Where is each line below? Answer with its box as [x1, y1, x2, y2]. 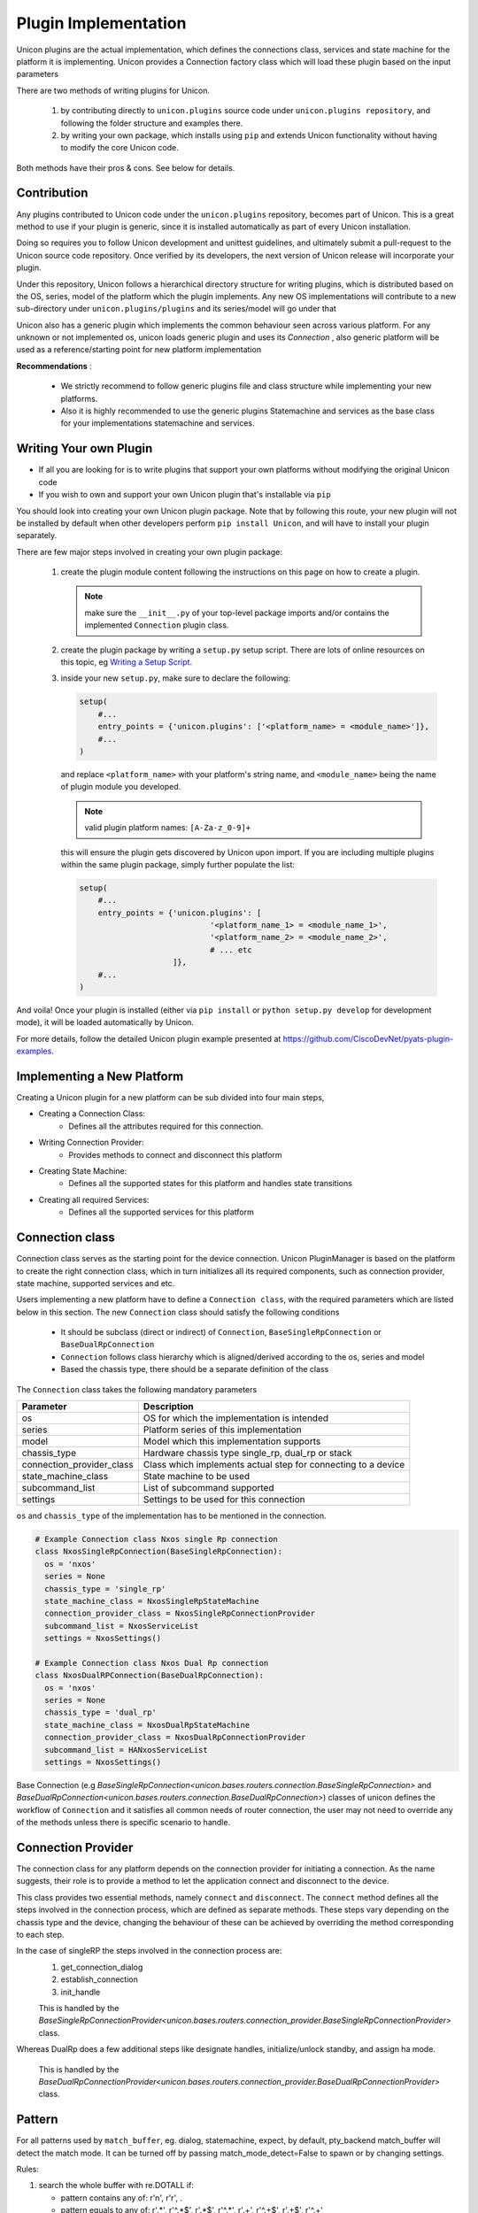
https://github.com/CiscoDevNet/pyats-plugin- [282, 1033, 454, 1044]
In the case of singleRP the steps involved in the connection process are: [16, 1946, 282, 1956]
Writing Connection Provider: [38, 1137, 145, 1148]
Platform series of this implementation [143, 1423, 302, 1436]
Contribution [16, 186, 89, 201]
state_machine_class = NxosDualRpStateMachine [44, 1720, 251, 1730]
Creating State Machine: [38, 1166, 127, 1176]
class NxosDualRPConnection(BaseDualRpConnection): [35, 1670, 265, 1681]
